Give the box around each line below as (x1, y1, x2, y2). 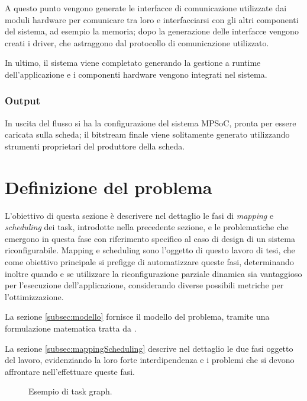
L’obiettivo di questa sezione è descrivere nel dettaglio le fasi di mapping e (5, 209, 274, 221)
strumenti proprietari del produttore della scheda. (5, 139, 185, 152)
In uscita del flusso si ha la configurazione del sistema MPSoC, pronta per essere (5, 116, 296, 129)
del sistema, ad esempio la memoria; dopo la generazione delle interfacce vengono (5, 25, 299, 37)
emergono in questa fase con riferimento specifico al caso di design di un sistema (5, 232, 295, 244)
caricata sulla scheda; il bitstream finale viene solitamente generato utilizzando (5, 128, 290, 141)
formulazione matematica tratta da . (5, 322, 137, 335)
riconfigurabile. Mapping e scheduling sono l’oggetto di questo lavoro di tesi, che (5, 244, 295, 256)
